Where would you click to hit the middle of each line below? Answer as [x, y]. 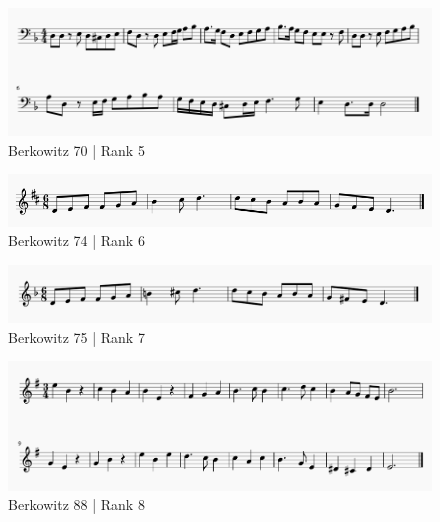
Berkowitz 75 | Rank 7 [76, 336]
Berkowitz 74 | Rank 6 [76, 240]
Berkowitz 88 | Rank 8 [76, 504]
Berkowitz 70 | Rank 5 [76, 149]
